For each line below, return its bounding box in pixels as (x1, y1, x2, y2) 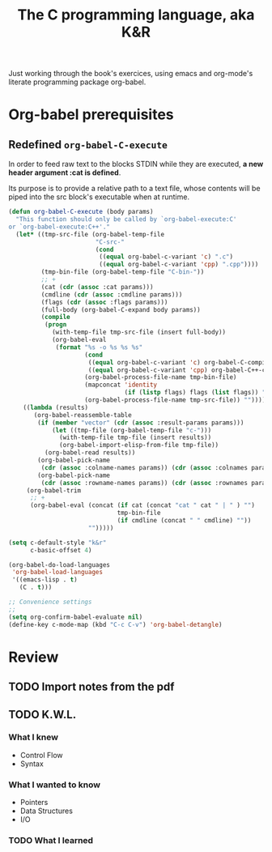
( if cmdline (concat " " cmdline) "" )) (117, 517, 252, 525)
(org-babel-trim (26, 486, 82, 495)
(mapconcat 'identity (84, 381, 158, 390)
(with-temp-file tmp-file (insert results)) (59, 433, 212, 442)
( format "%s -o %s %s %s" (55, 343, 143, 351)
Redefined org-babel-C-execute (8, 138, 168, 151)
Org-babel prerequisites (8, 105, 174, 124)
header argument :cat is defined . (8, 168, 121, 177)
